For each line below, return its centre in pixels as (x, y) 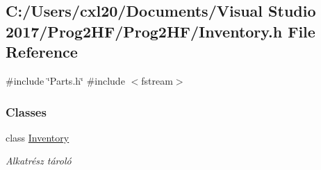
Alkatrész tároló (39, 161)
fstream (157, 80)
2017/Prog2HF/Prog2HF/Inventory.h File (160, 31)
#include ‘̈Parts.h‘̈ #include (65, 80)
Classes (26, 111)
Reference (42, 52)
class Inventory (38, 137)
